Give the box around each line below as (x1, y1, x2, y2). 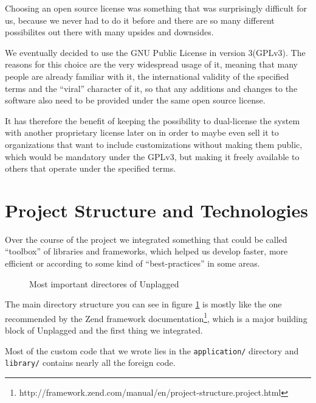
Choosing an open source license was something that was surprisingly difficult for (5, 2, 307, 14)
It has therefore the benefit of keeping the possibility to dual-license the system (5, 114, 300, 127)
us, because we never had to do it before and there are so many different (5, 13, 275, 26)
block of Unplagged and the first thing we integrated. (5, 324, 203, 337)
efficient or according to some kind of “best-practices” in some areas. (5, 257, 260, 270)
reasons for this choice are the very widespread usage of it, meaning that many (5, 58, 298, 71)
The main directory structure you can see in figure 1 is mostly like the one (5, 298, 282, 310)
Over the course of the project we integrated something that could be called (5, 233, 287, 245)
